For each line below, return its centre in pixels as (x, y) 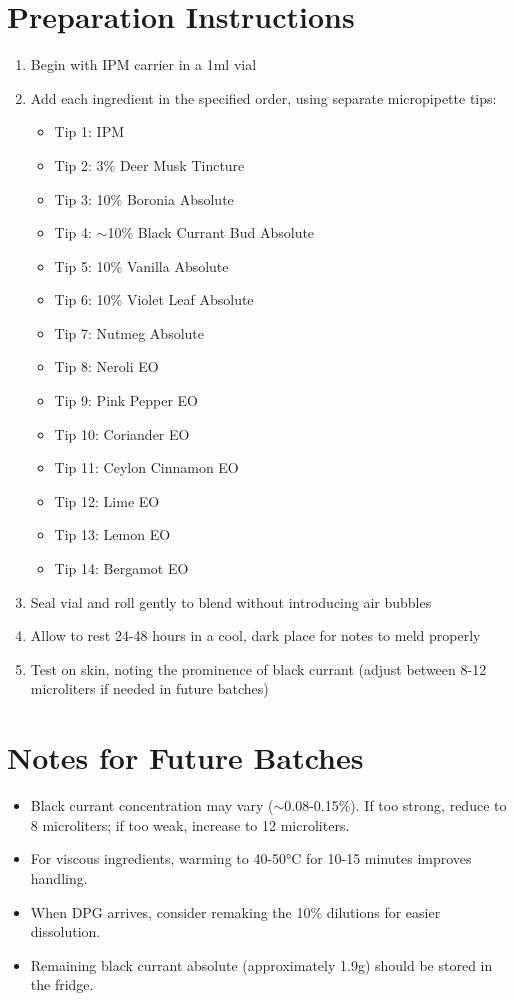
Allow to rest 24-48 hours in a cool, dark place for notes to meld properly (255, 635)
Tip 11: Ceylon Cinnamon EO (146, 467)
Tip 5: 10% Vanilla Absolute (141, 265)
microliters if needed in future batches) (149, 688)
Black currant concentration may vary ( (152, 805)
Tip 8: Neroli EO (106, 366)
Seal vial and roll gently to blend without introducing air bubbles (231, 601)
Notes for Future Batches (185, 757)
